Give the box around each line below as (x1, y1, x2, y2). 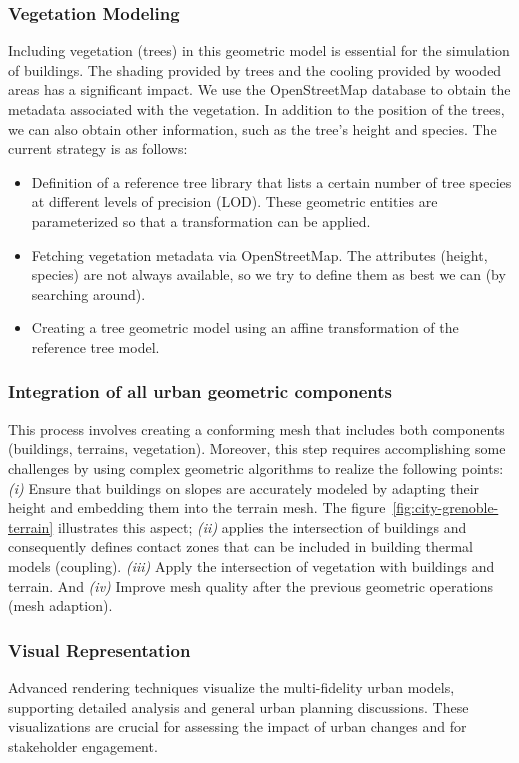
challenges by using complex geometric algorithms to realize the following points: (8, 457, 504, 478)
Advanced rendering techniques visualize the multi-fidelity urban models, (8, 676, 455, 697)
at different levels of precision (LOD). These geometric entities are (31, 191, 438, 212)
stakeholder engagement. (8, 735, 158, 756)
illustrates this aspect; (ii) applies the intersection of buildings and (57, 516, 467, 537)
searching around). (31, 283, 146, 304)
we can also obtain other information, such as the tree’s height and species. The (8, 118, 497, 139)
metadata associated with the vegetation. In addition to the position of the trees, (8, 99, 505, 119)
